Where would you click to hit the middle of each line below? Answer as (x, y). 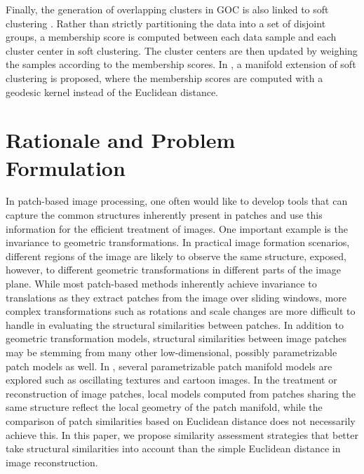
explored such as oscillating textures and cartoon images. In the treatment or (171, 380)
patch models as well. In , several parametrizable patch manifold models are (169, 366)
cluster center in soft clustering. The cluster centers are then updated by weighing (182, 50)
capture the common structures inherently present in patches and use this (164, 215)
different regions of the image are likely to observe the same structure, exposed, (176, 256)
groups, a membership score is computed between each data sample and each (171, 37)
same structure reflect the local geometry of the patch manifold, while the (164, 407)
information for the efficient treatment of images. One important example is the (177, 228)
